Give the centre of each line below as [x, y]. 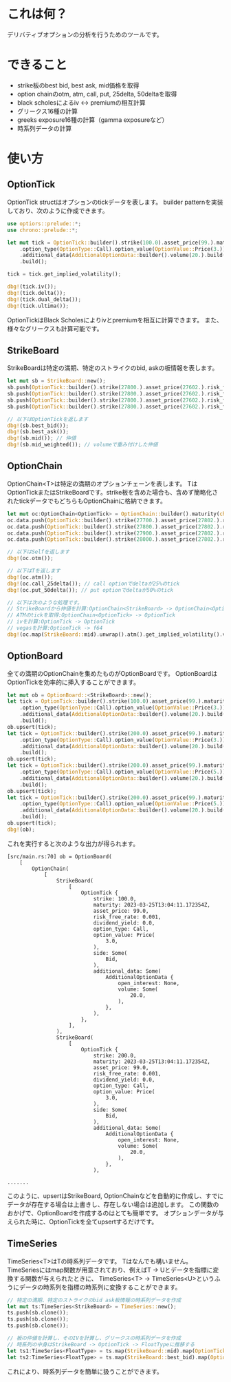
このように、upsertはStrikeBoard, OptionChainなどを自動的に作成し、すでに [115, 1195]
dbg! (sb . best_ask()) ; [38, 432]
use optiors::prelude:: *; [44, 224]
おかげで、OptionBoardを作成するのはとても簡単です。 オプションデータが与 [115, 1213]
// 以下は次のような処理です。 [45, 602]
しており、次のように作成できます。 [58, 210]
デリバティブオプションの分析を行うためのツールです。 [85, 34]
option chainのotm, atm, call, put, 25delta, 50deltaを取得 [97, 94]
